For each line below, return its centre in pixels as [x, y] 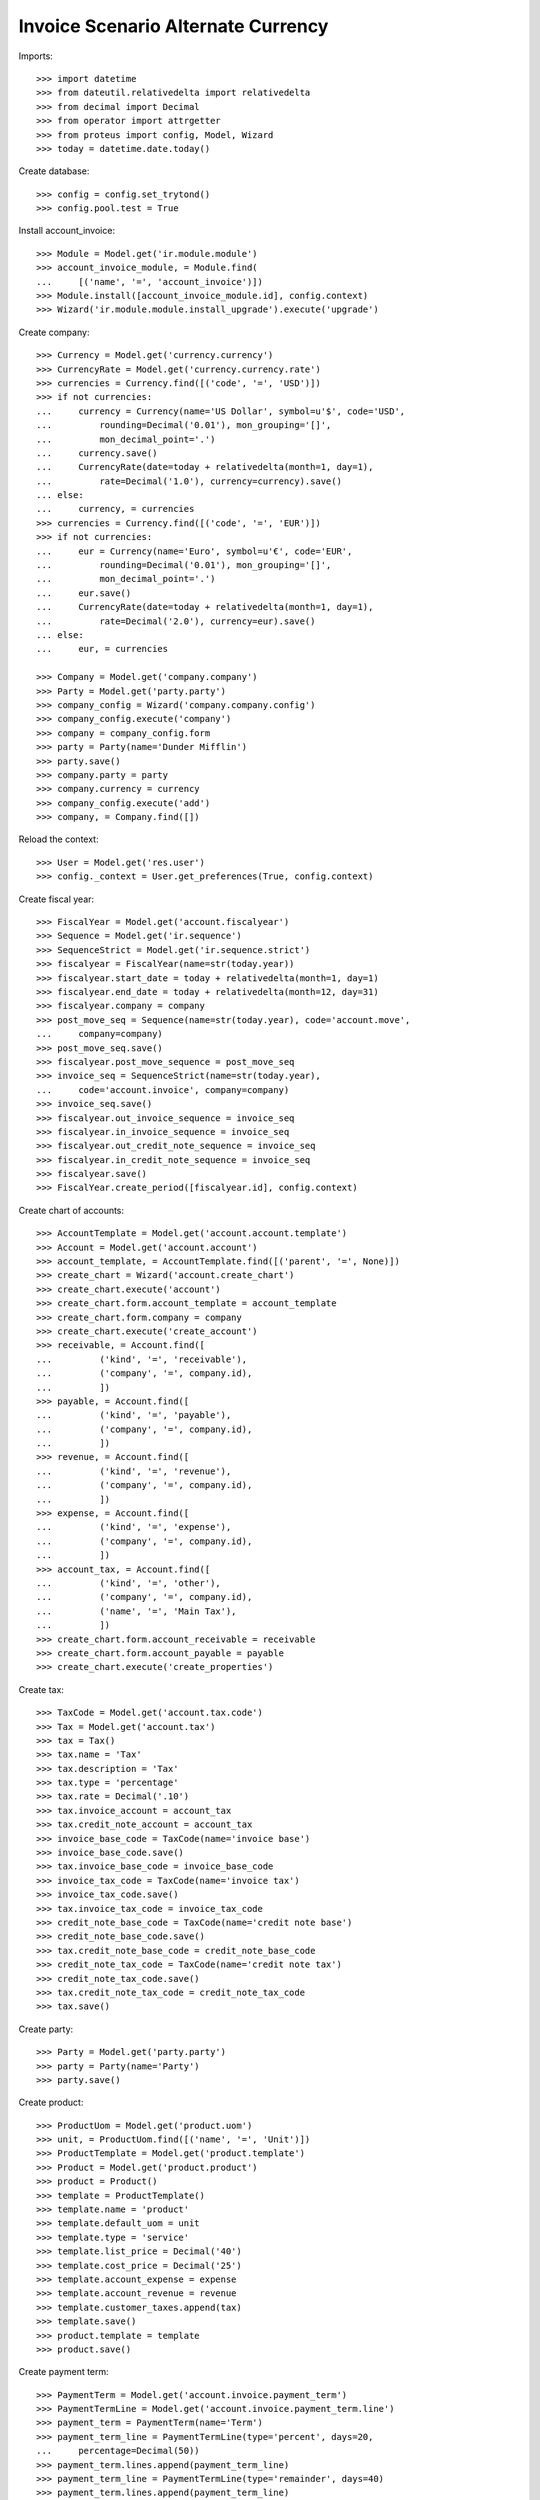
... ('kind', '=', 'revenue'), [134, 1471]
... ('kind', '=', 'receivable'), [142, 1359]
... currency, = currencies [115, 509]
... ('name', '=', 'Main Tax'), [136, 1611]
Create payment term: [63, 2372]
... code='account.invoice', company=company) [163, 1089]
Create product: [51, 2102]
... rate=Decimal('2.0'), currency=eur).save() [176, 621]
